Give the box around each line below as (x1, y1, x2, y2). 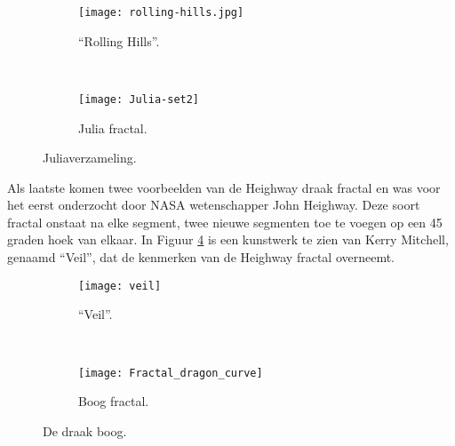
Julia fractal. (78, 118, 148, 137)
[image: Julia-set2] (78, 92, 200, 106)
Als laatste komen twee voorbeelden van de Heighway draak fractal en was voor (7, 178, 441, 196)
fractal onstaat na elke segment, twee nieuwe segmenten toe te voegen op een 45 (7, 212, 443, 231)
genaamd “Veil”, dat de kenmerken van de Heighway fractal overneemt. (7, 248, 395, 267)
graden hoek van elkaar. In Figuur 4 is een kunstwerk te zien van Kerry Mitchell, (7, 230, 449, 249)
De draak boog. (43, 421, 127, 440)
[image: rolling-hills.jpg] (78, 6, 244, 19)
